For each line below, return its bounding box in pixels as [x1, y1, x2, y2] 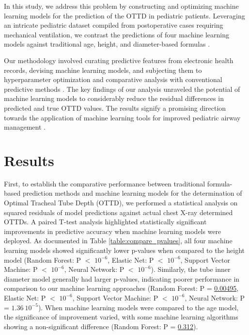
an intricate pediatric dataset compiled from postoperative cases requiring [4, 20, 223, 30]
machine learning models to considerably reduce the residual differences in [4, 93, 224, 103]
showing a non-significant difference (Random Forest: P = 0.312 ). [4, 321, 198, 331]
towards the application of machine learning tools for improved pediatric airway [4, 112, 241, 122]
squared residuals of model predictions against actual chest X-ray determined [4, 207, 233, 217]
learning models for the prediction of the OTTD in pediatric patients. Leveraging [4, 10, 245, 20]
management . [4, 122, 46, 132]
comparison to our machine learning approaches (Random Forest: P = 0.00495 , [4, 283, 239, 293]
